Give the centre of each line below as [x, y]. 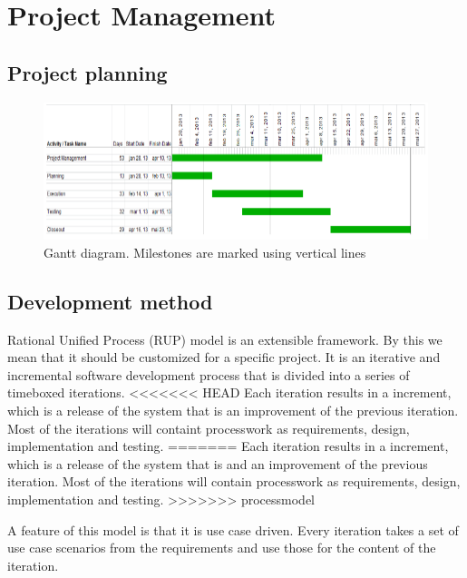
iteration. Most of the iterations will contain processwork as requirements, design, [234, 481]
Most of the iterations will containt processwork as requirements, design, [209, 428]
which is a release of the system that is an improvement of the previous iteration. [233, 411]
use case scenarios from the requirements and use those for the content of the [222, 548]
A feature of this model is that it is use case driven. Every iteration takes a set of [233, 529]
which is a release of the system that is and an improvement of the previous [218, 463]
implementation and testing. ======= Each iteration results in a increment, [228, 446]
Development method [110, 301]
